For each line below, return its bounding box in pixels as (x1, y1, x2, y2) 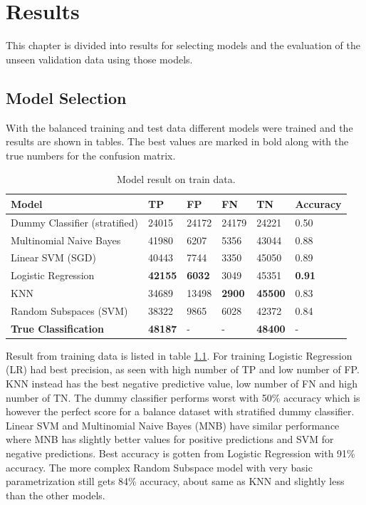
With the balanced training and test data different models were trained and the (6, 120, 353, 135)
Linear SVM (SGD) (11, 250, 96, 265)
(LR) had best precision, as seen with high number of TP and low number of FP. (6, 362, 360, 377)
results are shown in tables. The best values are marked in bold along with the (6, 134, 349, 149)
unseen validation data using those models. (6, 51, 193, 66)
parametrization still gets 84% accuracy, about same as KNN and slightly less (6, 474, 345, 489)
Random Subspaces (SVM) (11, 303, 128, 318)
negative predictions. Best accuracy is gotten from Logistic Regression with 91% (6, 446, 355, 461)
